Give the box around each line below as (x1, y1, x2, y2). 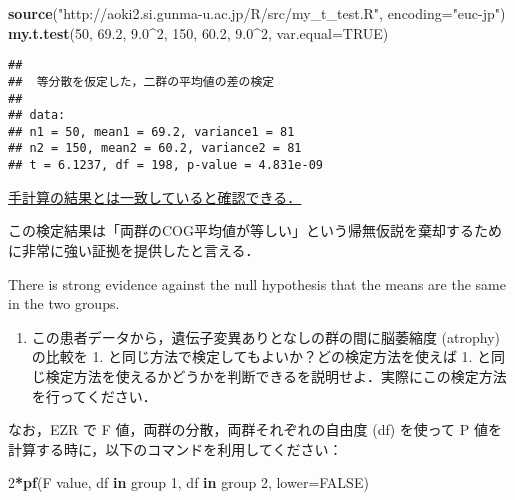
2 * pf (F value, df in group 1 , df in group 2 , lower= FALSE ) (8, 472, 369, 493)
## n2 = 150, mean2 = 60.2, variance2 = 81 (8, 141, 302, 156)
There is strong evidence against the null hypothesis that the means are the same (8, 273, 506, 294)
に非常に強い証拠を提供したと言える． (8, 239, 260, 260)
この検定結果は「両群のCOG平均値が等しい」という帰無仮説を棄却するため (8, 220, 502, 241)
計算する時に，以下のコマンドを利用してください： (8, 438, 343, 459)
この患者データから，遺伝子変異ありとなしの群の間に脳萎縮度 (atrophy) (31, 326, 501, 347)
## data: (8, 108, 66, 123)
